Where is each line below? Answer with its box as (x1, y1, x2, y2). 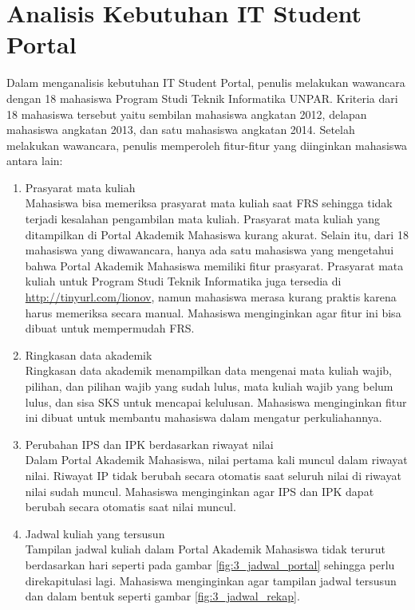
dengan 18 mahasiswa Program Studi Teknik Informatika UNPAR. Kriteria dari (6, 89, 398, 106)
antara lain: (6, 152, 63, 169)
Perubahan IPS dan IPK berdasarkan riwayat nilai (25, 435, 274, 452)
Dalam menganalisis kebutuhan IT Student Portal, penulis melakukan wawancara (6, 74, 405, 91)
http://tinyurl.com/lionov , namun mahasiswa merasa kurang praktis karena (25, 289, 397, 305)
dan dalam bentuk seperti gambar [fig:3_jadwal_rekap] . (25, 588, 300, 604)
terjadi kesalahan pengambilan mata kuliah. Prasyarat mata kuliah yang (25, 211, 381, 227)
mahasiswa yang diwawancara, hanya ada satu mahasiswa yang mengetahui (25, 242, 394, 258)
